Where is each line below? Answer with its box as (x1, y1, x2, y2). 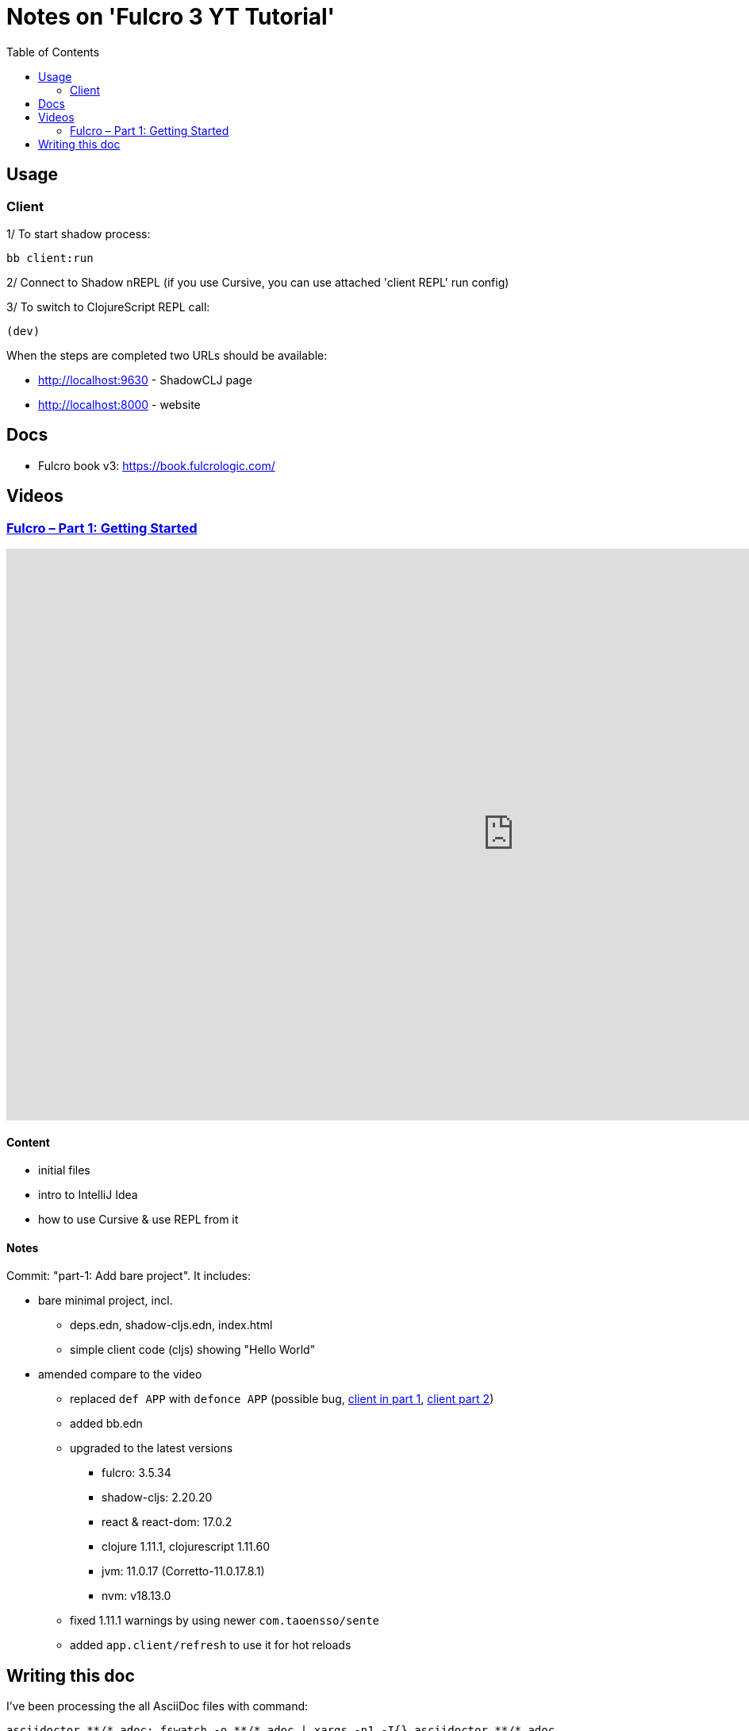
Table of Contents (6, 44, 100, 59)
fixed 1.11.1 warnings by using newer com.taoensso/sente (70, 1613, 380, 1628)
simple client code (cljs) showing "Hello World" (70, 1343, 316, 1357)
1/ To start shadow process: (6, 226, 151, 241)
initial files (38, 1163, 90, 1178)
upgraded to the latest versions (70, 1441, 233, 1455)
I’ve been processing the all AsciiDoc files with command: (6, 1699, 309, 1714)
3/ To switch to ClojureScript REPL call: (6, 299, 210, 314)
